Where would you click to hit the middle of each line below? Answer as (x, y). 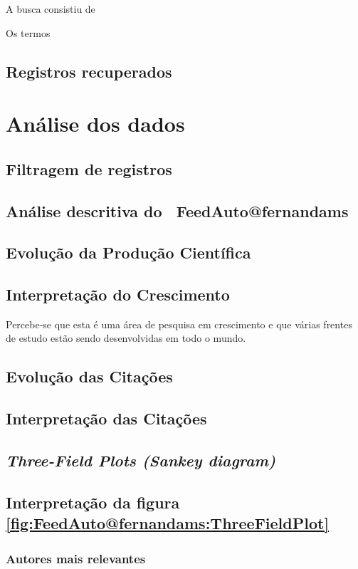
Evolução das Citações (89, 376)
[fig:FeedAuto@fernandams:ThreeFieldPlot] (168, 523)
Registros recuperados (89, 71)
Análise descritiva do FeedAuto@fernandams (177, 210)
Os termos (28, 32)
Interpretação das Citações (106, 418)
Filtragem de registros (89, 168)
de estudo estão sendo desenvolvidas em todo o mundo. (126, 338)
